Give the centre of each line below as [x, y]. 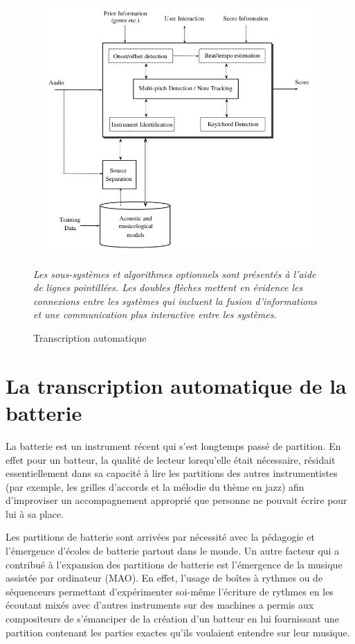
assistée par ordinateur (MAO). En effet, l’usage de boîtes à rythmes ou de [164, 578]
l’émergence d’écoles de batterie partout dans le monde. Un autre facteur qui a [173, 551]
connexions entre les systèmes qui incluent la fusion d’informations [175, 301]
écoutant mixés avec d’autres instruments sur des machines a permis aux [160, 605]
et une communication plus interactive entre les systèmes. [155, 314]
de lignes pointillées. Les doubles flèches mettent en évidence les [168, 287]
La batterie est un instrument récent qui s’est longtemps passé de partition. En [173, 445]
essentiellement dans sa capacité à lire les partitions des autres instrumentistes [172, 473]
